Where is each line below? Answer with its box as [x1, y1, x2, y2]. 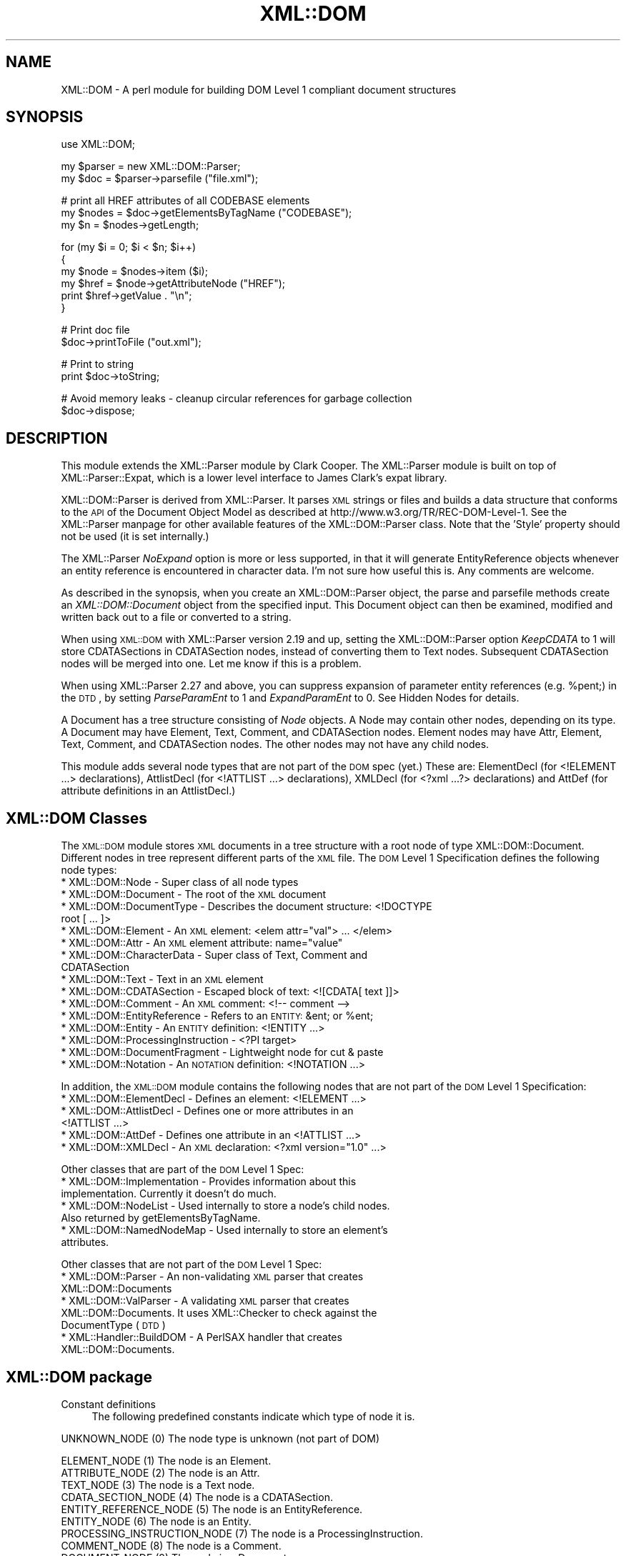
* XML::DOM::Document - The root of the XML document [61, 888, 327, 901]
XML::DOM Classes [6, 809, 148, 827]
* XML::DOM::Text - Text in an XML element [61, 973, 264, 986]
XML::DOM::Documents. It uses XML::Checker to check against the [61, 1307, 377, 1320]
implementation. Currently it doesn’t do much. [61, 1187, 277, 1200]
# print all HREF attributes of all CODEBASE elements [61, 194, 310, 207]
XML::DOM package [6, 1367, 152, 1386]
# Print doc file [61, 324, 130, 336]
